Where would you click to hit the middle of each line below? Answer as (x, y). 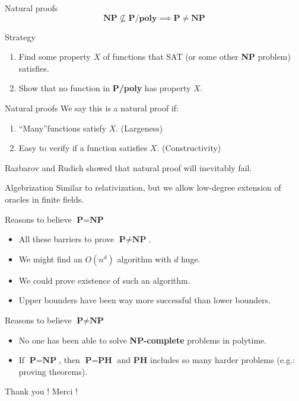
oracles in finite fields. (44, 199)
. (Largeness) (139, 128)
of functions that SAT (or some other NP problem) (197, 57)
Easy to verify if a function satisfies (83, 148)
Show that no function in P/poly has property (105, 88)
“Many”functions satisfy (63, 128)
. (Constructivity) (189, 148)
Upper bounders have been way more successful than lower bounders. (145, 300)
